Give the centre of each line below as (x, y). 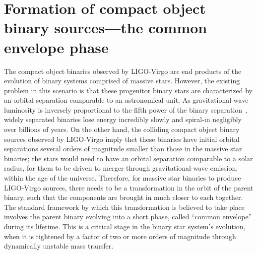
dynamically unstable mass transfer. (59, 246)
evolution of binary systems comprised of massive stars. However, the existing (122, 81)
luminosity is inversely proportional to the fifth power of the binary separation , (126, 109)
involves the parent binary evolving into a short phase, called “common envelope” (128, 217)
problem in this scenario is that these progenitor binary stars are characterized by (128, 90)
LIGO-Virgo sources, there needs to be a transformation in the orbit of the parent (129, 187)
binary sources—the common (106, 28)
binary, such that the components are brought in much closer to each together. (124, 197)
